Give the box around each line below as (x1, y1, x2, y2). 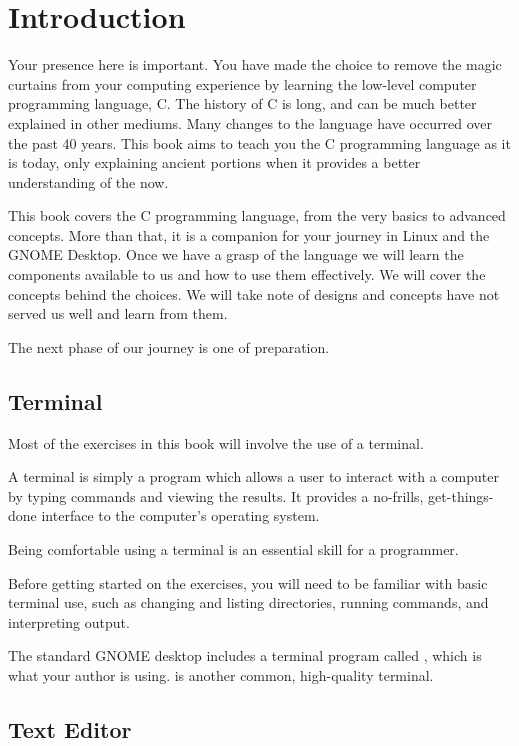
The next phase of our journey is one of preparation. (8, 336, 330, 357)
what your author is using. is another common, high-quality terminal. (8, 664, 434, 685)
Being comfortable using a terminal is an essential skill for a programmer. (8, 539, 459, 560)
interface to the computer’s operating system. (41, 505, 320, 526)
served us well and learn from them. (8, 303, 228, 324)
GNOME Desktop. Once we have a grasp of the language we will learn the (8, 244, 464, 265)
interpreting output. (8, 611, 130, 632)
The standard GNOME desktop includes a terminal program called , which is (8, 645, 482, 666)
